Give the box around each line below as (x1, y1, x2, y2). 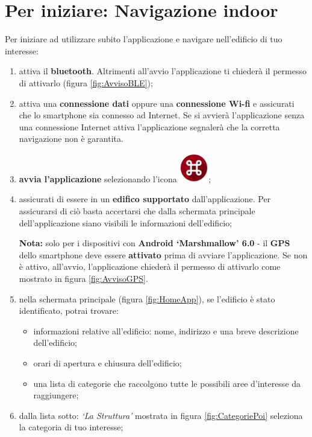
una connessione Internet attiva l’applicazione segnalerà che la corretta (19, 120, 280, 133)
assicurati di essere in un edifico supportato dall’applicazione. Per (19, 193, 271, 205)
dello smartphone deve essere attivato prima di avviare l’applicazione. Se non (19, 248, 308, 261)
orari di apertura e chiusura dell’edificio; (33, 357, 182, 369)
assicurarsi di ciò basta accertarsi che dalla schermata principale (19, 205, 255, 217)
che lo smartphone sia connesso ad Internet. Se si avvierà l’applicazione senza (19, 109, 305, 121)
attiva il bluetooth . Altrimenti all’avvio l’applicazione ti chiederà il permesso (19, 65, 307, 77)
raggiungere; (33, 389, 79, 401)
